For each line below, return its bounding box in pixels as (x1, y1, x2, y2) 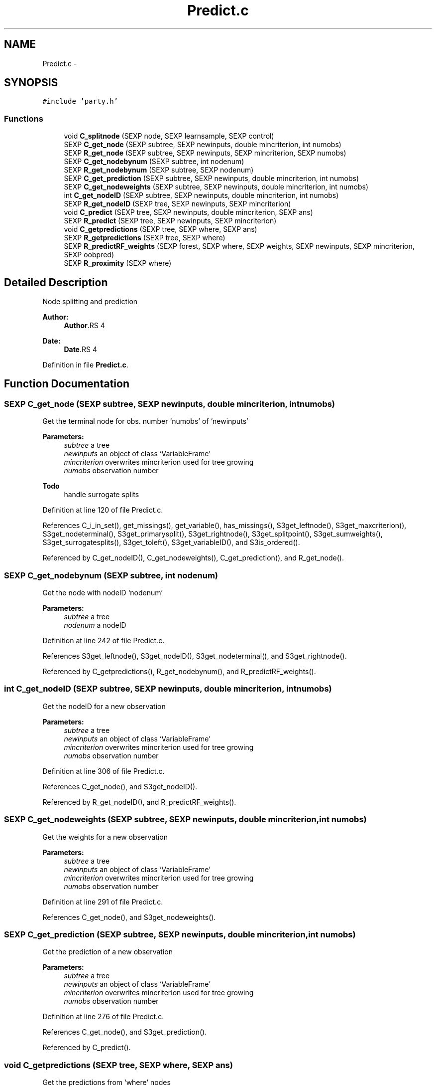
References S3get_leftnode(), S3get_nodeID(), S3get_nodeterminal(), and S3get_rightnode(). (42, 652, 347, 660)
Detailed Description (4, 276, 108, 289)
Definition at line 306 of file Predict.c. (42, 766, 165, 775)
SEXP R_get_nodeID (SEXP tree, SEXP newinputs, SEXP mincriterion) (64, 199, 291, 208)
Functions (4, 113, 43, 124)
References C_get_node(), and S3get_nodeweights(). (42, 912, 216, 921)
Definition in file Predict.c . (42, 361, 128, 369)
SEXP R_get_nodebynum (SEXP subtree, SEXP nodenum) (64, 166, 254, 175)
